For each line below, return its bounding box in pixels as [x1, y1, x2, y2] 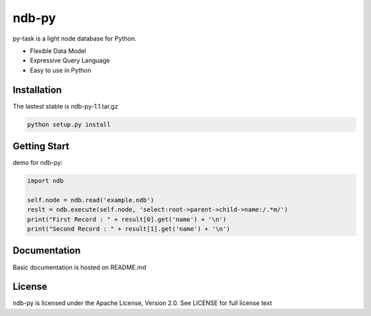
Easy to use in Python [30, 66, 92, 74]
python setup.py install [27, 120, 111, 128]
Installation [12, 84, 62, 95]
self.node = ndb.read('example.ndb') [27, 196, 155, 204]
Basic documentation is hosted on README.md [12, 263, 147, 271]
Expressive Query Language [30, 56, 110, 65]
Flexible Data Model [30, 47, 87, 55]
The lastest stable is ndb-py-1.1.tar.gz [12, 102, 118, 110]
